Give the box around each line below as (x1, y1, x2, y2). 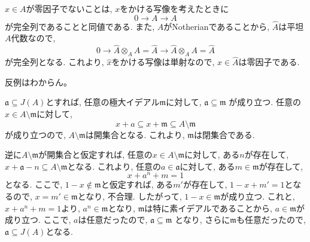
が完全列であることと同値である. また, (5, 20, 155, 32)
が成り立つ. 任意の (229, 96, 301, 108)
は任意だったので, (78, 213, 148, 226)
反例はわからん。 (5, 75, 72, 88)
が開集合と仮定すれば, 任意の (38, 148, 153, 161)
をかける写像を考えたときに (120, 2, 229, 14)
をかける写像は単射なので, (111, 56, 215, 68)
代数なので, (11, 32, 56, 44)
